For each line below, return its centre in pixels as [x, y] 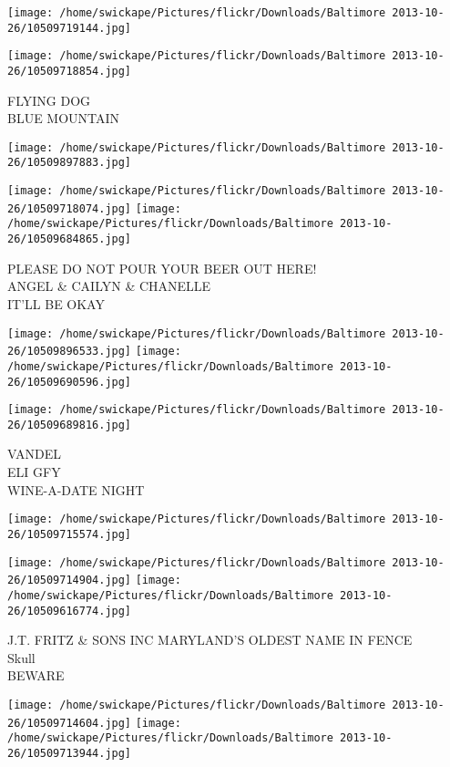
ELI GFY [34, 472]
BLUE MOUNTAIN [64, 118]
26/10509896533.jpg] [70, 352]
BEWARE [36, 675]
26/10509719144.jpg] [70, 28]
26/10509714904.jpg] [70, 580]
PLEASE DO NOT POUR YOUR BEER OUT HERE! [162, 268]
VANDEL [34, 454]
